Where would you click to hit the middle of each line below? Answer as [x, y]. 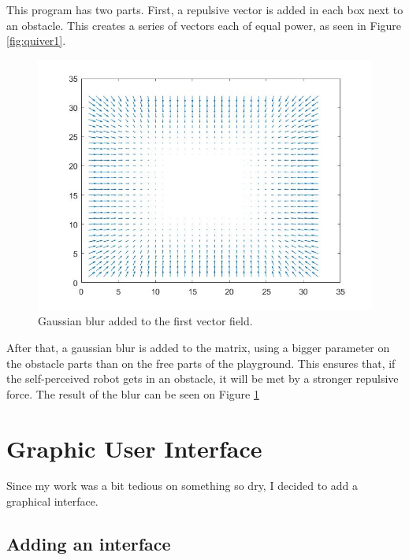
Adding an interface [89, 544]
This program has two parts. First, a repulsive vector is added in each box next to [205, 9]
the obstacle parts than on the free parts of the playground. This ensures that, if [201, 363]
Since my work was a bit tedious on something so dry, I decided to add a [182, 486]
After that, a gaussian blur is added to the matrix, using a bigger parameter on [198, 347]
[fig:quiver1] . [36, 41]
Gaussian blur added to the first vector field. [145, 321]
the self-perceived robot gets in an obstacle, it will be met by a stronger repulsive [203, 378]
